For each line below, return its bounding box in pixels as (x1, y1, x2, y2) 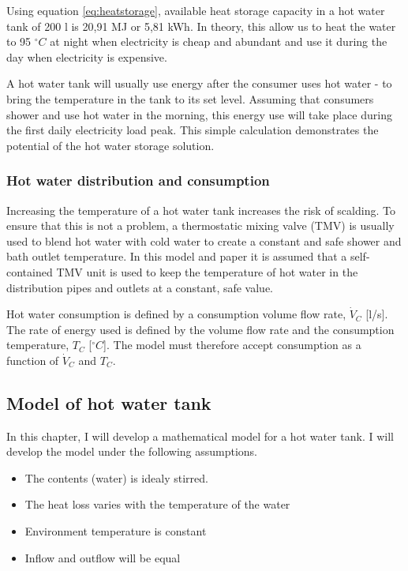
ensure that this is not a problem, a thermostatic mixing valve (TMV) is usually (6, 217, 395, 234)
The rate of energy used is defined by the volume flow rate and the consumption (6, 321, 395, 337)
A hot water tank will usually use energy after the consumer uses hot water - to (6, 75, 392, 92)
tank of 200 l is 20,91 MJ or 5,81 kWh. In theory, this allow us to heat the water (6, 17, 396, 34)
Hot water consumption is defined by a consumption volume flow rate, (6, 306, 346, 322)
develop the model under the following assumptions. (6, 443, 258, 460)
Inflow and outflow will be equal (24, 549, 181, 565)
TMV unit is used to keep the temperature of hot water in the (56, 263, 358, 280)
